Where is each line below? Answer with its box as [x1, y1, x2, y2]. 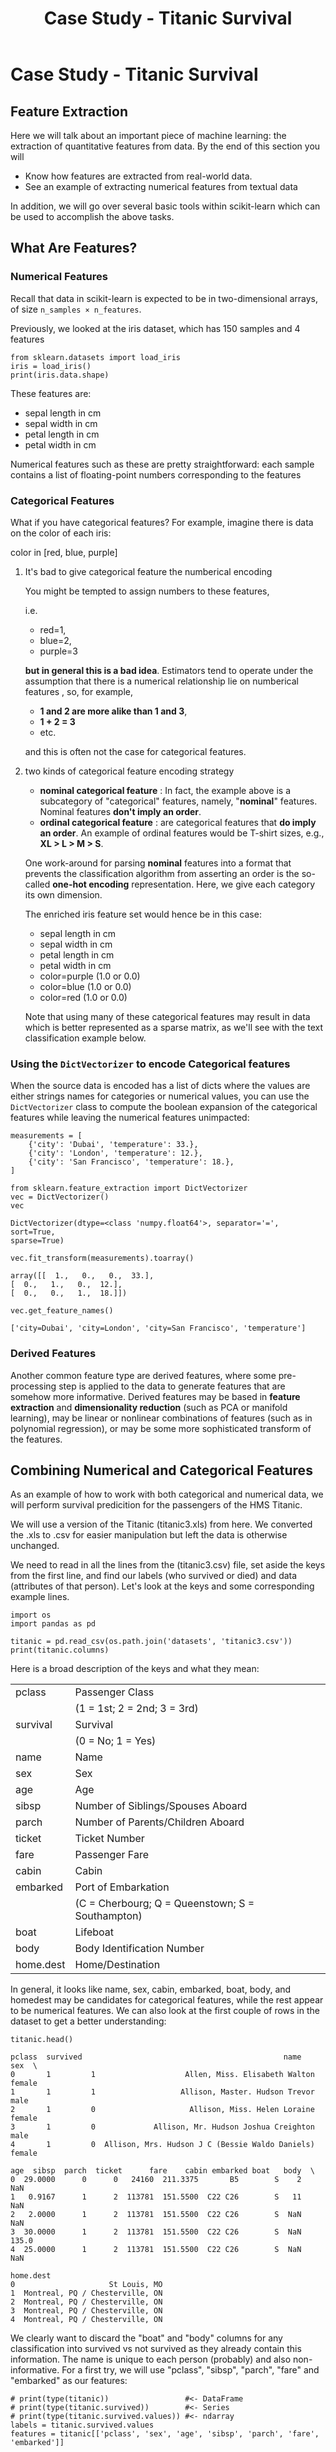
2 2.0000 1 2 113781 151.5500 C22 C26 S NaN [10, 2210, 302, 2220]
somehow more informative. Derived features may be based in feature [10, 1390, 301, 1402]
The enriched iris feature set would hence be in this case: [24, 908, 262, 920]
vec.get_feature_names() [10, 1306, 114, 1316]
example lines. [10, 1591, 70, 1603]
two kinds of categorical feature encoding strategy [24, 765, 235, 777]
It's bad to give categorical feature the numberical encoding [24, 565, 273, 577]
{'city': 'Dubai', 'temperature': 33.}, [28, 1140, 199, 1150]
